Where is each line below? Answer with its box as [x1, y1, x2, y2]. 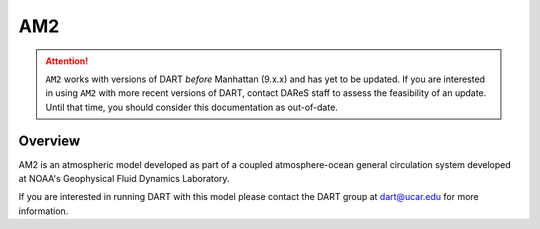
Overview [18, 132, 81, 149]
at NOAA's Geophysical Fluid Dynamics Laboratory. [18, 173, 230, 185]
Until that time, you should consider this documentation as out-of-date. [45, 101, 339, 113]
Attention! [45, 55, 89, 67]
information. [18, 205, 69, 217]
